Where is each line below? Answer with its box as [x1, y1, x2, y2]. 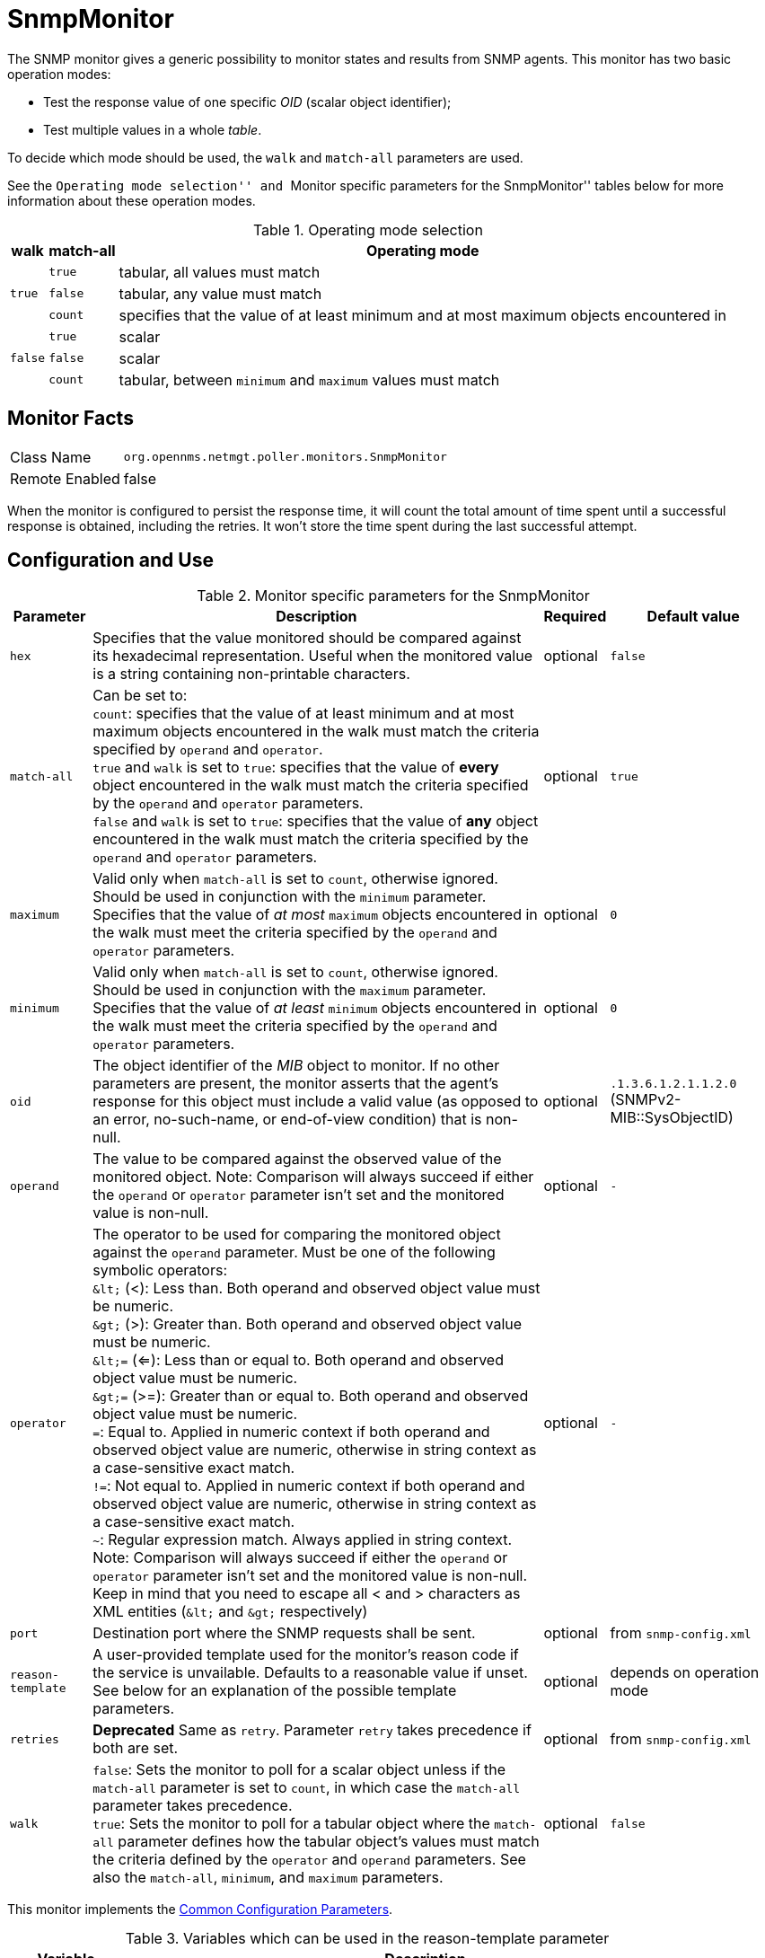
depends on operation [610, 1663, 760, 1682]
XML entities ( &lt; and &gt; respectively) [92, 1602, 368, 1621]
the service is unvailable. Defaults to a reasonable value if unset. [92, 1663, 528, 1682]
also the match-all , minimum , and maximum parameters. [92, 1868, 444, 1887]
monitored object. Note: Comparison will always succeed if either [92, 1168, 534, 1186]
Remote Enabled [10, 469, 120, 488]
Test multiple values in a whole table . [43, 121, 262, 137]
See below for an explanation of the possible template [92, 1681, 457, 1700]
